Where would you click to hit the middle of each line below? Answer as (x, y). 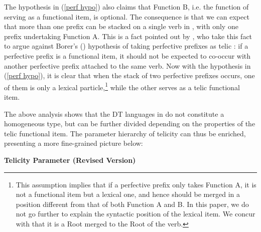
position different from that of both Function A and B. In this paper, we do (132, 204)
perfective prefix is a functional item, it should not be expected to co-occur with (127, 55)
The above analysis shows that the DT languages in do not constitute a (114, 113)
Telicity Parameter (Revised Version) (70, 160)
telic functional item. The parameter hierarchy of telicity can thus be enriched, (125, 133)
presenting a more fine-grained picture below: (74, 143)
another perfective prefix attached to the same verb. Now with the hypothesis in (127, 65)
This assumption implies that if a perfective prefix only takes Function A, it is (136, 184)
